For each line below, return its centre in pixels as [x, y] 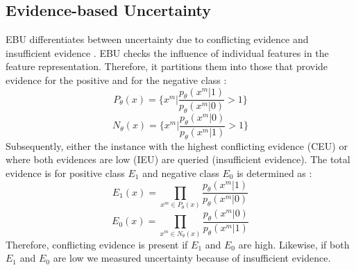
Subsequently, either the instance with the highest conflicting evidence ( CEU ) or [177, 145]
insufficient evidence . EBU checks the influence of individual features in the [167, 52]
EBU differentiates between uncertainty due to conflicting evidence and [157, 39]
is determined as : [274, 173]
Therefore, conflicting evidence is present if [97, 244]
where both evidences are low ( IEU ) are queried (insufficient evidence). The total [178, 159]
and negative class [181, 173]
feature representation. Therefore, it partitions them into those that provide [167, 66]
